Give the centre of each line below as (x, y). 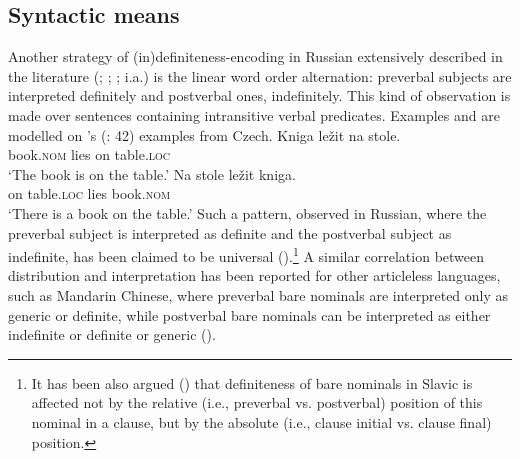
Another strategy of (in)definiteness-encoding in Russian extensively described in (255, 56)
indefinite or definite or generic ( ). (112, 334)
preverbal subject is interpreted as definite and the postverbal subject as (230, 232)
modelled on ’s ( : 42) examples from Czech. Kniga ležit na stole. (204, 134)
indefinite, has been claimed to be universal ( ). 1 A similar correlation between (246, 254)
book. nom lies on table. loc (89, 154)
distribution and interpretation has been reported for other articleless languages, (254, 275)
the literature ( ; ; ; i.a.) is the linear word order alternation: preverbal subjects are (260, 75)
